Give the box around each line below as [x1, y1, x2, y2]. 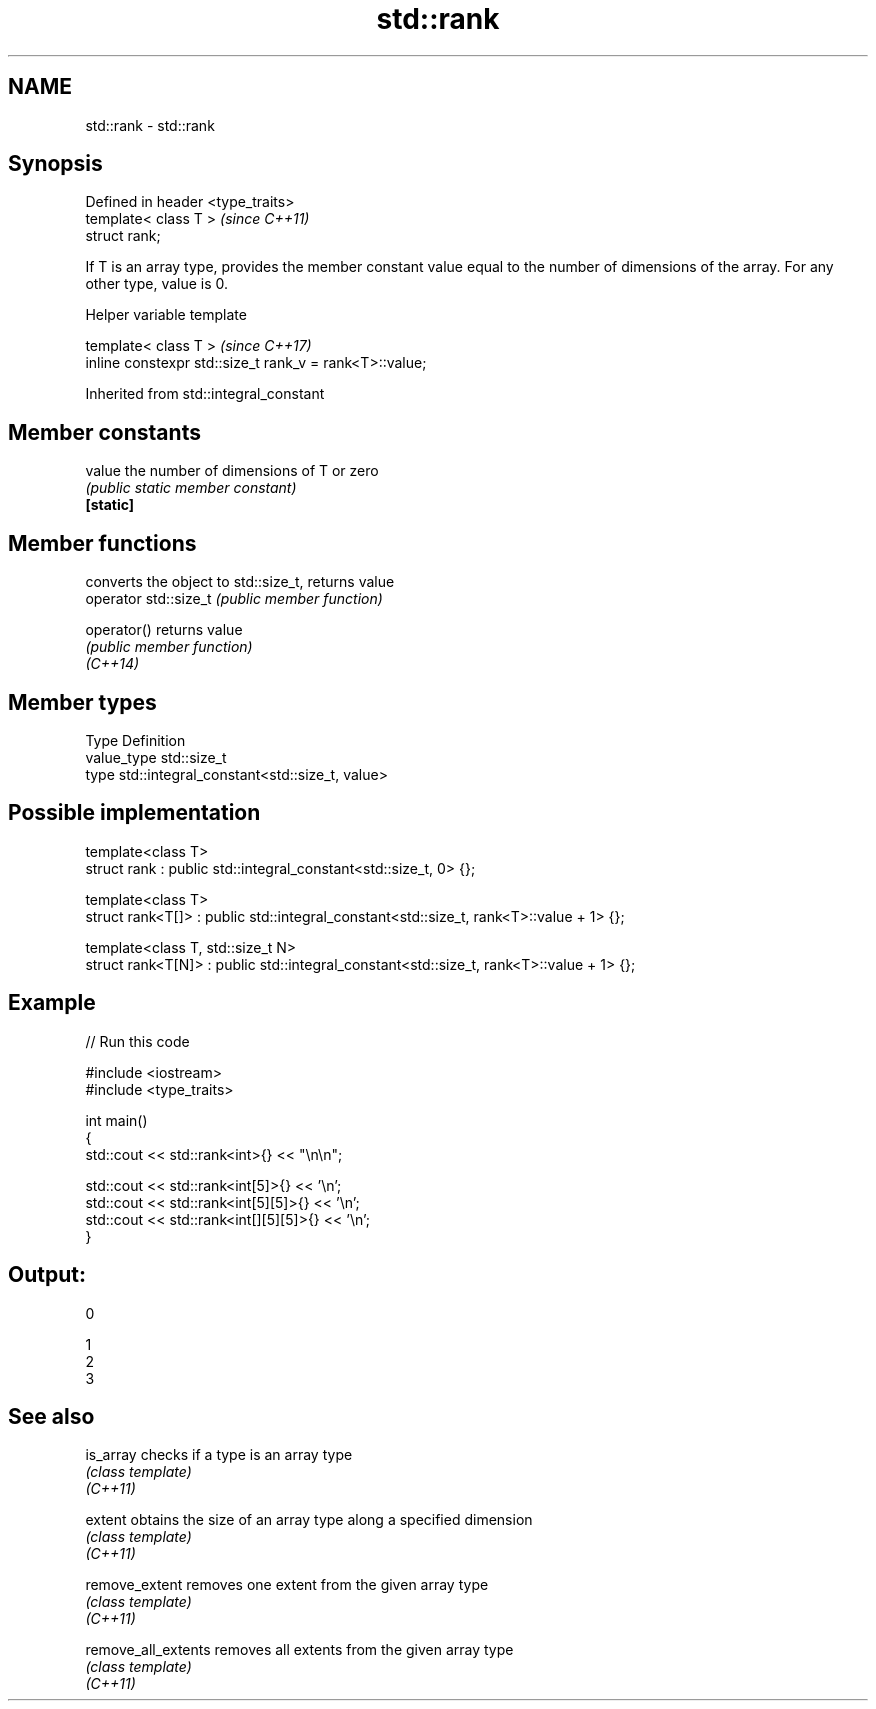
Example [8, 990, 96, 1016]
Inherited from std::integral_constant [85, 385, 325, 403]
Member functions [8, 530, 197, 556]
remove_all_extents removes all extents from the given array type [85, 1641, 514, 1659]
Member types [8, 689, 157, 715]
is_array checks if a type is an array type [85, 1446, 353, 1464]
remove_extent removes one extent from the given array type [85, 1576, 489, 1594]
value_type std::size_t [85, 748, 227, 766]
